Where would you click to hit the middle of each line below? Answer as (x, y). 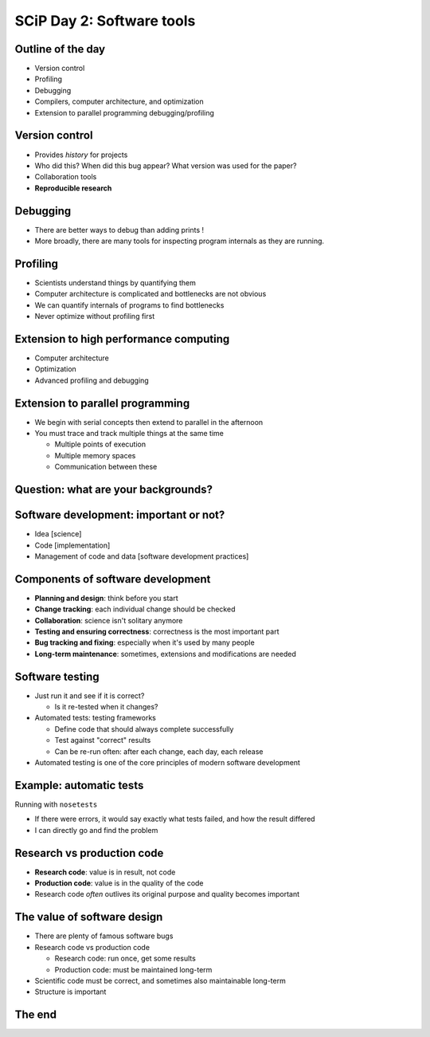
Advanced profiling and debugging (92, 380)
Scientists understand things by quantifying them (115, 282)
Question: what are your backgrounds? (114, 490)
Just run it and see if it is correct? (90, 695)
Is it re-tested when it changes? (106, 707)
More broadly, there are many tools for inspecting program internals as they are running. (180, 241)
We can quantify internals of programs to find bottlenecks (129, 305)
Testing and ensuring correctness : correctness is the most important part (157, 632)
